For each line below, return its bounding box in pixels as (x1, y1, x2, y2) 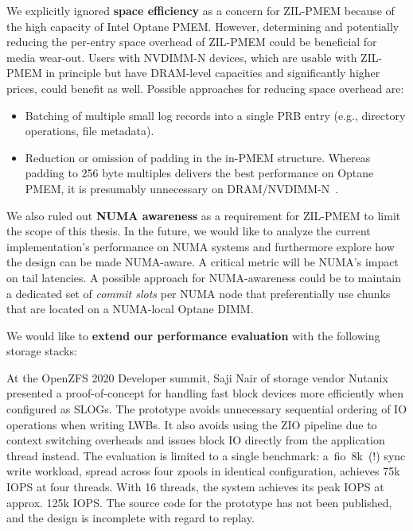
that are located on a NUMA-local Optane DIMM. (6, 300, 254, 317)
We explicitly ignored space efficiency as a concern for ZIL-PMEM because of (6, 2, 395, 18)
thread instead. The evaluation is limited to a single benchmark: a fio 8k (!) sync (6, 447, 406, 463)
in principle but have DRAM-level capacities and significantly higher (45, 64, 380, 81)
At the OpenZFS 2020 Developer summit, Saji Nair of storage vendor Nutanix (6, 369, 388, 386)
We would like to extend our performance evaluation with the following (6, 327, 380, 343)
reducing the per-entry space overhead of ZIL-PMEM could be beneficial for (6, 33, 377, 50)
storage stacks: (6, 343, 77, 359)
